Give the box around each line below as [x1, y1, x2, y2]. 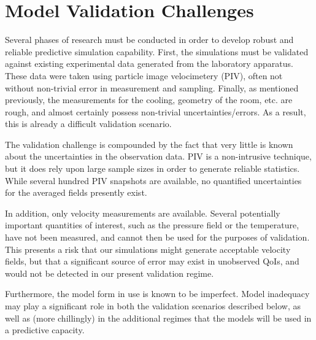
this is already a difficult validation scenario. [5, 117, 172, 130]
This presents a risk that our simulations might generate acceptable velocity [5, 242, 291, 255]
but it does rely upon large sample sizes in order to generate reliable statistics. [5, 162, 300, 175]
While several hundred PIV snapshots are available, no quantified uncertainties [5, 174, 302, 187]
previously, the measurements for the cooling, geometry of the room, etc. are [5, 93, 293, 106]
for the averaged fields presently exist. [5, 186, 147, 199]
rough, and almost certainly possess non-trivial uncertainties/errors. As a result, [5, 105, 306, 118]
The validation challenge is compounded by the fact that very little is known [5, 137, 293, 150]
